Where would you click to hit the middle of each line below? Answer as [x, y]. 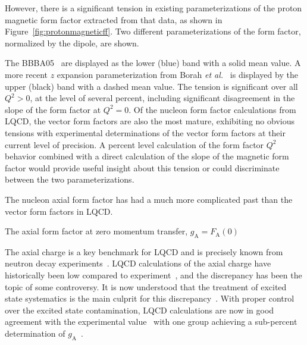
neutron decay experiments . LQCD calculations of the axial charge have [138, 263]
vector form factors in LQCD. [59, 211]
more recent [26, 74]
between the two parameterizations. [70, 179]
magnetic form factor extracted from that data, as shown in [114, 19]
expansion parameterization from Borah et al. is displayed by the [177, 74]
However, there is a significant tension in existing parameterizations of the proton [153, 8]
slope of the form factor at [53, 109]
